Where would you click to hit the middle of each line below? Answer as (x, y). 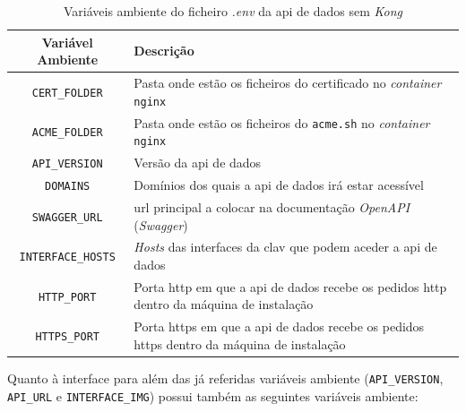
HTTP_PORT (67, 297)
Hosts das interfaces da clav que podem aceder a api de (285, 247)
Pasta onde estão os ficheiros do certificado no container (288, 83)
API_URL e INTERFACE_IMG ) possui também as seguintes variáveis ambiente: (213, 395)
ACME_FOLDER (67, 133)
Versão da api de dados (198, 163)
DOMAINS (68, 186)
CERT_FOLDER (67, 93)
